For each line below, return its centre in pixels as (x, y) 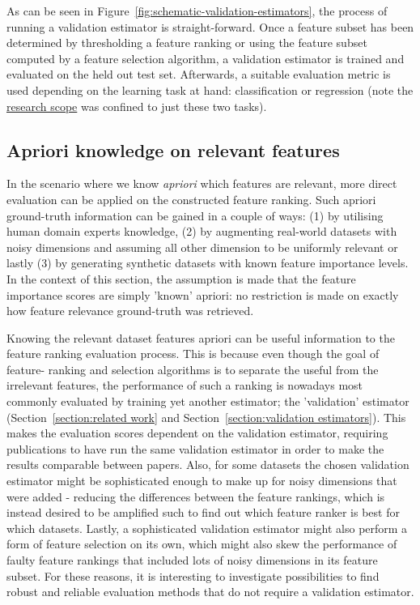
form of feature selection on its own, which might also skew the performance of (202, 544)
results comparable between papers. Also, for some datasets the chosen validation (208, 464)
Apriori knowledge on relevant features (173, 149)
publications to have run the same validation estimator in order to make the (195, 448)
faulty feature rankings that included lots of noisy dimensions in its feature (192, 560)
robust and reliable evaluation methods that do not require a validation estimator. (210, 592)
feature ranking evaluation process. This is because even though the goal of (193, 354)
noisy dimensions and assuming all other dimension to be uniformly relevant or (202, 247)
